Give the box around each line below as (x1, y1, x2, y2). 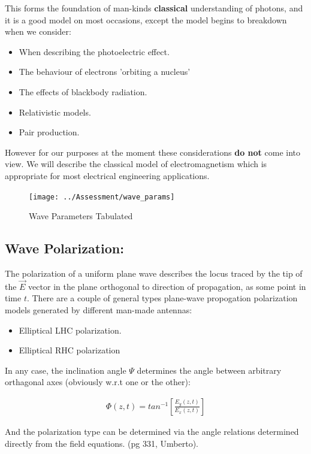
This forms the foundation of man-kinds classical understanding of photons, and (5, 2, 303, 14)
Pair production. (19, 126, 80, 138)
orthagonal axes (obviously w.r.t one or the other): (5, 376, 191, 388)
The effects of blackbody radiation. (19, 85, 147, 98)
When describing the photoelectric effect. (19, 45, 170, 57)
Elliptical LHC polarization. (19, 323, 122, 336)
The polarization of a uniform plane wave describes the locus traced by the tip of (5, 267, 303, 279)
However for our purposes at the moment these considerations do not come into (5, 146, 300, 158)
